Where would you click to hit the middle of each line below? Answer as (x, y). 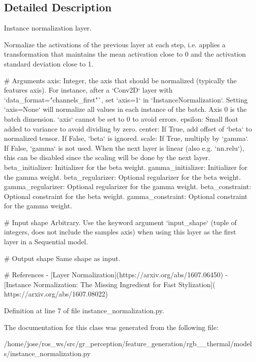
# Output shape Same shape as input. (62, 258)
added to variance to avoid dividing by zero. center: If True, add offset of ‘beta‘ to (128, 128)
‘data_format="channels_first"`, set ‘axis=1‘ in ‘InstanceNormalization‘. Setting (126, 99)
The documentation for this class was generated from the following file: (111, 327)
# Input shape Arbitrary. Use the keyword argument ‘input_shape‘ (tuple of (120, 222)
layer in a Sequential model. (46, 242)
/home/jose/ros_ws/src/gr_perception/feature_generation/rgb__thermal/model (128, 344)
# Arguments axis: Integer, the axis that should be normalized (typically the (120, 80)
